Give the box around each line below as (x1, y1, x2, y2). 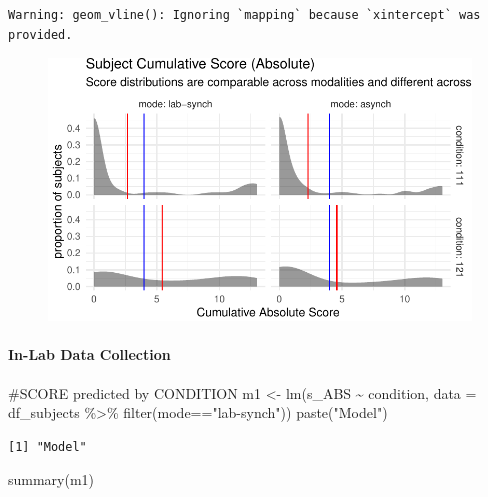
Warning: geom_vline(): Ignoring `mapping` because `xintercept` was (8, 8, 481, 22)
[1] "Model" (8, 439, 87, 454)
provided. (8, 27, 73, 42)
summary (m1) (8, 469, 95, 490)
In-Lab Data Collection (8, 344, 171, 365)
